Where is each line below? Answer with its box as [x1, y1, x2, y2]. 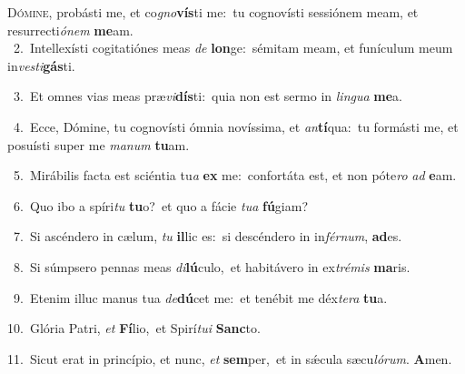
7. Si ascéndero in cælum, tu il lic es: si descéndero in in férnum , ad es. [13, 227, 402, 246]
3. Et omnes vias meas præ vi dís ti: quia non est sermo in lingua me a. [13, 86, 402, 106]
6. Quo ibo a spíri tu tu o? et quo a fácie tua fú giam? [13, 196, 309, 215]
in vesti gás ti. [7, 56, 75, 75]
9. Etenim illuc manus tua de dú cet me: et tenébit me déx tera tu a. [13, 288, 388, 307]
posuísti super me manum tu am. [7, 135, 190, 154]
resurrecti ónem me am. [7, 20, 134, 39]
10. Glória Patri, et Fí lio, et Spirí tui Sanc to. [7, 318, 261, 338]
